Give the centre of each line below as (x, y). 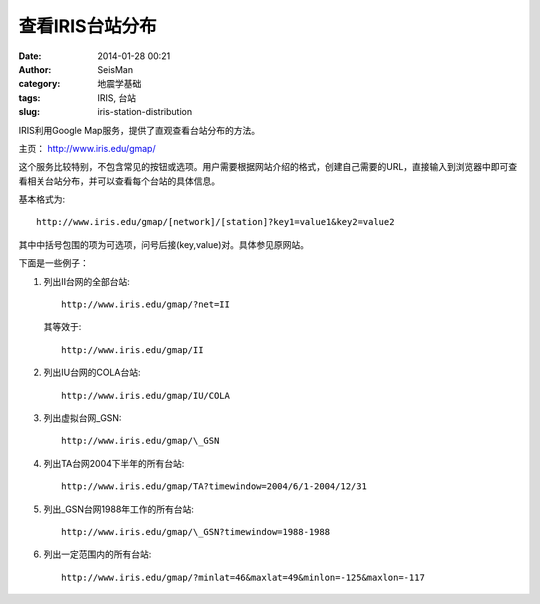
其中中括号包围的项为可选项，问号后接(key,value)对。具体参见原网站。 (164, 244)
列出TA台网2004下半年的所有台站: (114, 463)
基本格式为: (42, 199)
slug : (29, 112)
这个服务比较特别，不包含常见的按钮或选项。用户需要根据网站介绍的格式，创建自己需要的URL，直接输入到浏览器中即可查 (268, 167)
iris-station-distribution (145, 112)
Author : (35, 69)
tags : (29, 97)
